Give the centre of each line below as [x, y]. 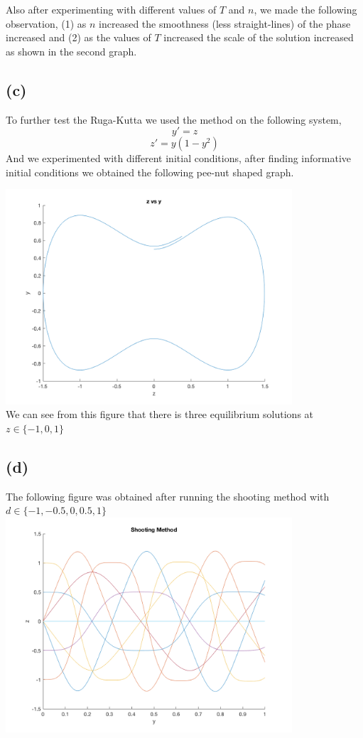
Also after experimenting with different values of [111, 9]
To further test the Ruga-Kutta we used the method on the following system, [174, 119]
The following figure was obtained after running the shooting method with [168, 496]
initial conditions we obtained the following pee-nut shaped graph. [150, 172]
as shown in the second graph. [71, 51]
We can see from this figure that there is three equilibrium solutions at [160, 414]
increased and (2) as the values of [78, 37]
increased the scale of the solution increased [259, 37]
